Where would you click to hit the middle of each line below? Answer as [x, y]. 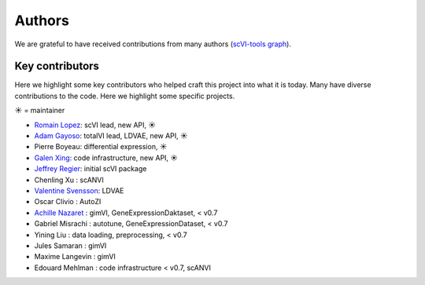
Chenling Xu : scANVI [69, 180]
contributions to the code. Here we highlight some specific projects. [125, 96]
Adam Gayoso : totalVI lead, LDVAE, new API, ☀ [111, 136]
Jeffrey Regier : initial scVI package [91, 169]
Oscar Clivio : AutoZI [68, 202]
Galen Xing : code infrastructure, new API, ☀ [106, 158]
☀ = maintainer [40, 111]
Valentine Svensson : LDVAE [79, 190]
